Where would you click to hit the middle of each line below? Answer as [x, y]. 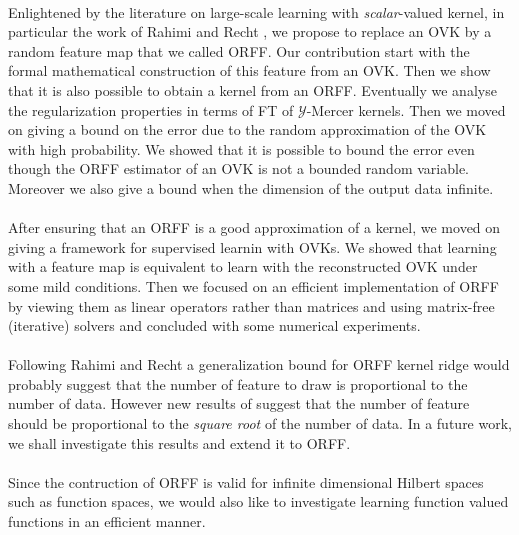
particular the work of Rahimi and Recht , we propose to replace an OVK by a [250, 31]
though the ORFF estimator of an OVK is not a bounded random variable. [238, 168]
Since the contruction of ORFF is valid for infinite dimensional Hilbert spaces [246, 481]
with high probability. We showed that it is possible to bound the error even [241, 148]
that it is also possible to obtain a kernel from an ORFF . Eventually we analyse [252, 89]
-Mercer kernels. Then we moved [406, 109]
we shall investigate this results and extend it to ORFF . [179, 442]
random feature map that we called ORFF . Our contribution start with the [239, 50]
